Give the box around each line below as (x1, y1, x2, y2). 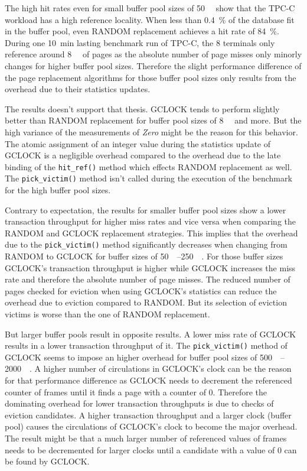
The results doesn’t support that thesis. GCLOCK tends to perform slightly (5, 102, 280, 115)
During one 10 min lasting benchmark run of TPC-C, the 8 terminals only (5, 36, 275, 48)
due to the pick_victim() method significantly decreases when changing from (5, 238, 288, 251)
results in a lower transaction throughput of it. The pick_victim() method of (5, 339, 288, 352)
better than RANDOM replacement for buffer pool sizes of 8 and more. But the (5, 114, 302, 126)
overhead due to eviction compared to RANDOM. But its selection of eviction (5, 296, 287, 308)
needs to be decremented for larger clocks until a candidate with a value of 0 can (5, 443, 297, 456)
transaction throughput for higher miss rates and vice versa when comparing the (5, 215, 296, 228)
